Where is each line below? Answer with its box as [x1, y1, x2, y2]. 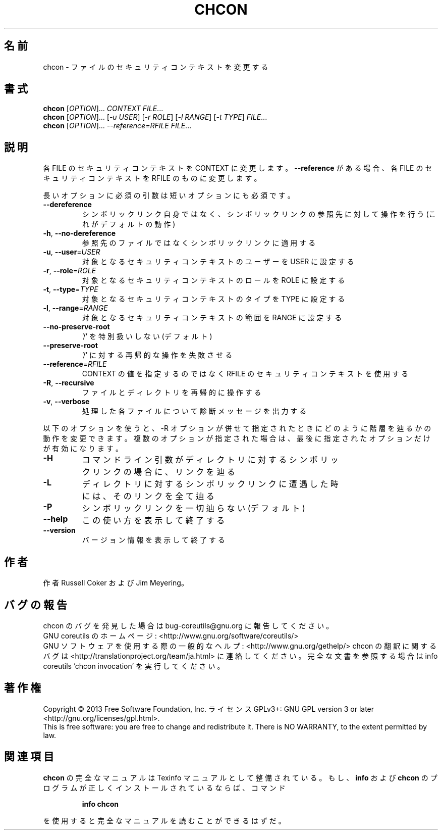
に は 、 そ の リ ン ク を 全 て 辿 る [82, 491, 214, 502]
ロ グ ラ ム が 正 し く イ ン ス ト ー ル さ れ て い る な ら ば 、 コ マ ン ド [43, 783, 286, 792]
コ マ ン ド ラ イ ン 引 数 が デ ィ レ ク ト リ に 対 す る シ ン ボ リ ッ [82, 455, 339, 465]
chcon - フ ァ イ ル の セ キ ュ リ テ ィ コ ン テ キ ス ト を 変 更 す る [43, 62, 268, 71]
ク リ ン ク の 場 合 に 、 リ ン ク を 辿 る [82, 467, 235, 477]
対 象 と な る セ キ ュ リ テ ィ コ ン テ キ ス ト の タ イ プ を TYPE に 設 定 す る [82, 295, 345, 304]
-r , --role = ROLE [43, 266, 96, 275]
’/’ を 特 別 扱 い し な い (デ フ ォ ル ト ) [82, 332, 212, 341]
